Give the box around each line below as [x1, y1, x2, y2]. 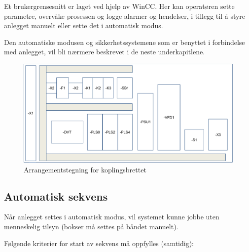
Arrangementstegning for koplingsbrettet [24, 164, 146, 174]
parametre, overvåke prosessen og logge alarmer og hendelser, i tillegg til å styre [4, 10, 246, 21]
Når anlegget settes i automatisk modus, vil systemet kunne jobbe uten [4, 211, 219, 222]
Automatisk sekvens [4, 188, 108, 204]
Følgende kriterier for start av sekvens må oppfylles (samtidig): [4, 238, 194, 248]
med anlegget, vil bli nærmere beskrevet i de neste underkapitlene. [4, 46, 205, 57]
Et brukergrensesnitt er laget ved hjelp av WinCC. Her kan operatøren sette [4, 1, 235, 11]
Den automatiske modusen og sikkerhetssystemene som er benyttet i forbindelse [4, 37, 245, 47]
